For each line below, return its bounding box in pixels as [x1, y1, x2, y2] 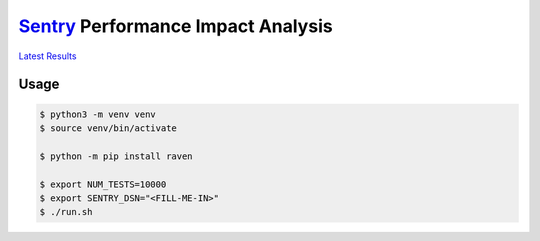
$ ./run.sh [39, 206, 93, 218]
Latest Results [18, 50, 77, 62]
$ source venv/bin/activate [39, 122, 177, 134]
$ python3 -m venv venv [39, 108, 157, 120]
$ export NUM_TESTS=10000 [39, 178, 167, 190]
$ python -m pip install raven [39, 150, 194, 162]
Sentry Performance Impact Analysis [18, 15, 334, 37]
